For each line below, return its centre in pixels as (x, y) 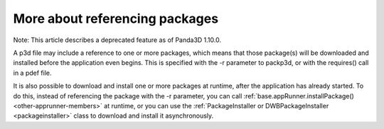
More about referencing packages (116, 19)
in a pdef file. (32, 73)
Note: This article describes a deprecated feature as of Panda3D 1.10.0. (117, 40)
